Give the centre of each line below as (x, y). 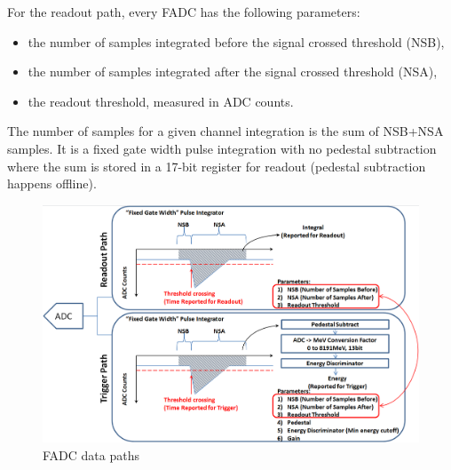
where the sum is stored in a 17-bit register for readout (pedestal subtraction (217, 166)
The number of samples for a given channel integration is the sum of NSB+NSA (225, 131)
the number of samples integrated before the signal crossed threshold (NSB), (236, 41)
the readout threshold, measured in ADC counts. (161, 101)
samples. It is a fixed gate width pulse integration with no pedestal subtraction (222, 148)
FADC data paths (91, 455)
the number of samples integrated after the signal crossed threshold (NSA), (233, 72)
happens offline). (52, 183)
